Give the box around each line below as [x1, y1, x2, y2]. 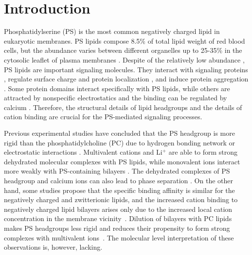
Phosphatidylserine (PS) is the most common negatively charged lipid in [4, 26, 220, 36]
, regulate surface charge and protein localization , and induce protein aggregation [4, 74, 249, 84]
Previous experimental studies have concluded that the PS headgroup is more [4, 128, 235, 138]
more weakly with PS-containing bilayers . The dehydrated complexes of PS [4, 166, 230, 176]
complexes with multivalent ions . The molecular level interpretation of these [4, 232, 234, 242]
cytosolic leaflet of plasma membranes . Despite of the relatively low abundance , [4, 54, 245, 64]
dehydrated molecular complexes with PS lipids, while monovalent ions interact [4, 156, 240, 166]
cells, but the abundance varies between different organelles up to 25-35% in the [4, 45, 242, 55]
